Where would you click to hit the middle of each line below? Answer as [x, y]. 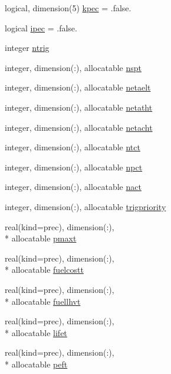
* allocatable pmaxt [41, 238]
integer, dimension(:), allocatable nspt [73, 67]
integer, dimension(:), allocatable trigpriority [85, 206]
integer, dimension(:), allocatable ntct [73, 147]
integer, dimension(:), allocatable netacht [79, 127]
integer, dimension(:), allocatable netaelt [78, 87]
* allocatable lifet [36, 332]
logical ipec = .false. [41, 28]
